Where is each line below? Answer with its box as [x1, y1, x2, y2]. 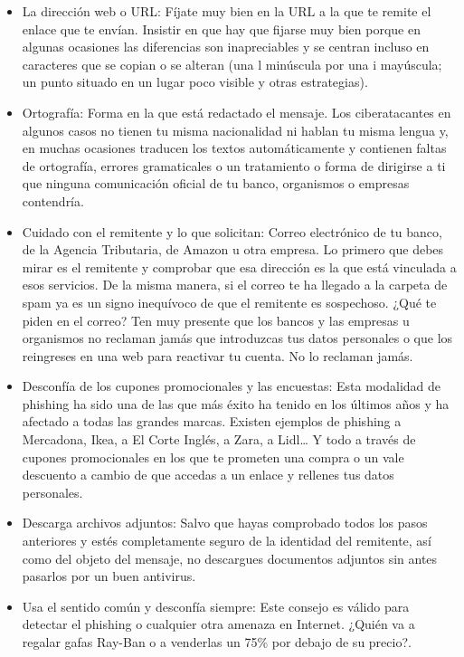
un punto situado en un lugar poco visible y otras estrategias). [22, 72, 368, 91]
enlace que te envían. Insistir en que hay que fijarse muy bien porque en [22, 19, 421, 38]
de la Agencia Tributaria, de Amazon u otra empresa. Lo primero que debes [22, 240, 444, 259]
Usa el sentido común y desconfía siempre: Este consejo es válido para [22, 596, 410, 615]
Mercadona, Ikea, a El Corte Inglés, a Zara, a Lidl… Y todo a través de [22, 430, 416, 449]
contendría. [22, 191, 84, 210]
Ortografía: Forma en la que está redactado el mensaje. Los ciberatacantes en [22, 102, 451, 121]
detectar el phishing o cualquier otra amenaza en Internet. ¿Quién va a [22, 614, 415, 633]
